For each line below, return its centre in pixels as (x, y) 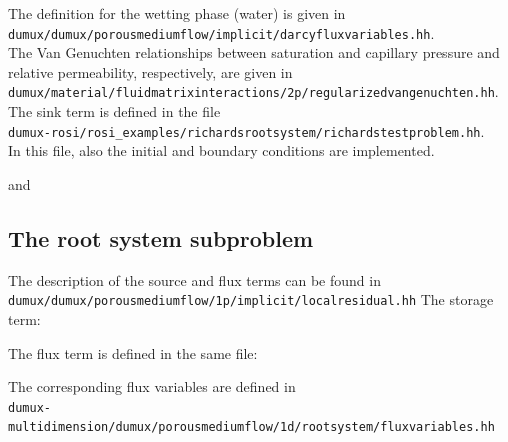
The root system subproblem (161, 237)
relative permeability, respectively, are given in (150, 71)
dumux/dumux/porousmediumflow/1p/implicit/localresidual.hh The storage (251, 299)
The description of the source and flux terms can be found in (194, 279)
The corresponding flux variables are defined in (152, 386)
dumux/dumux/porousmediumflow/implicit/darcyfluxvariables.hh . (221, 32)
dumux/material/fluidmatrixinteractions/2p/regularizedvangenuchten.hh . (253, 91)
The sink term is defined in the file (114, 111)
